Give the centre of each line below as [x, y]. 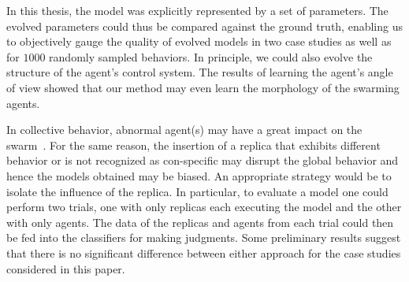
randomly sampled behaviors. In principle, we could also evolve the [211, 56]
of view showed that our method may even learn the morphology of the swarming [203, 87]
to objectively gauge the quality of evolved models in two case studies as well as [199, 41]
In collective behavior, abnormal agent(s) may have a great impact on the [184, 130]
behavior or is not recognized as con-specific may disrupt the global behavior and [203, 160]
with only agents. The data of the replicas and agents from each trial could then [200, 222]
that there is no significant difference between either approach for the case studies [204, 252]
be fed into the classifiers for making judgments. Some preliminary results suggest [204, 237]
